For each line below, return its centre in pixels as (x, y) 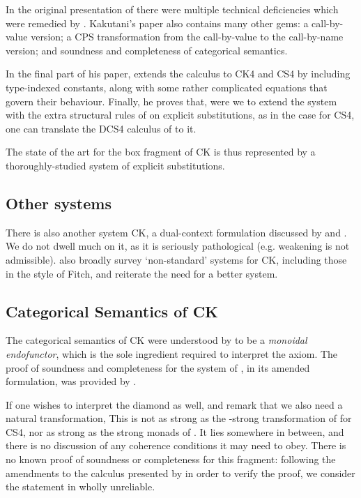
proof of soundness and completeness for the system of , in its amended (158, 367)
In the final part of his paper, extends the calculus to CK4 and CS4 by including (178, 74)
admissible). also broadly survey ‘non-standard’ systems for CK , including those (176, 259)
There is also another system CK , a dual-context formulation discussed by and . (176, 232)
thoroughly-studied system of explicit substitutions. (115, 165)
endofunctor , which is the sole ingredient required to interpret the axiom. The (172, 353)
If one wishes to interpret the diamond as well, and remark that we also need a (174, 404)
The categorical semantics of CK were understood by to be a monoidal (156, 340)
